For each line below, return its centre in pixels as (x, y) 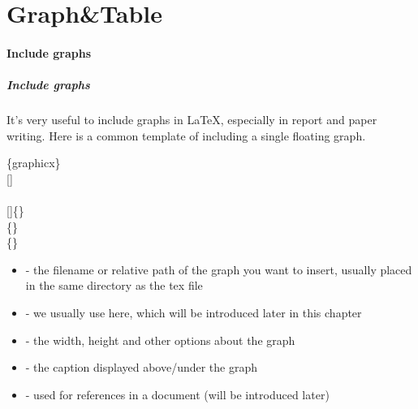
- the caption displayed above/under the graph (142, 367)
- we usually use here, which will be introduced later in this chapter (194, 313)
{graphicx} (34, 163)
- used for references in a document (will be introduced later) (177, 394)
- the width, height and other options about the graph (160, 340)
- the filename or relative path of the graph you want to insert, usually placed (219, 269)
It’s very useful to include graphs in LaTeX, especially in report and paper (192, 120)
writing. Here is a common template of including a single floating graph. (186, 135)
